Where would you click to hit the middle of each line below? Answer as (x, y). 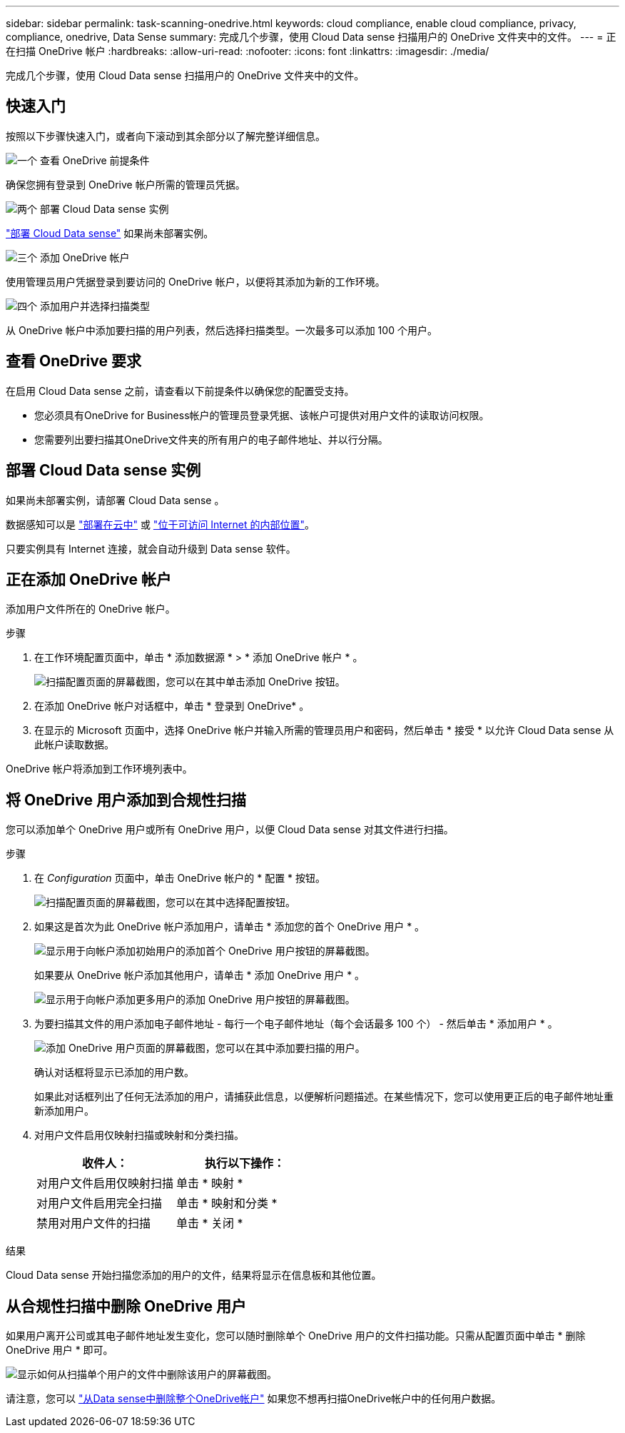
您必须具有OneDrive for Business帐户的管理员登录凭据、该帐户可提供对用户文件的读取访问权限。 (262, 415)
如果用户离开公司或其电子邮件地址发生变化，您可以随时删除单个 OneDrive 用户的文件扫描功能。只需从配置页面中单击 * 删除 (296, 1336)
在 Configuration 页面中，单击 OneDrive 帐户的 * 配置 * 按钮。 (180, 878)
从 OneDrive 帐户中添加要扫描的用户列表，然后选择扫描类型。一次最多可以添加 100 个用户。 (222, 330)
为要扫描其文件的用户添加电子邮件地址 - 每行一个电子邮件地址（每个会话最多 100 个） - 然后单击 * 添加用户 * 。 (296, 1024)
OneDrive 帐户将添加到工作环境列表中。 (99, 769)
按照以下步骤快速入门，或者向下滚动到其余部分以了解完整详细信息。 (166, 136)
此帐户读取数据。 (74, 745)
